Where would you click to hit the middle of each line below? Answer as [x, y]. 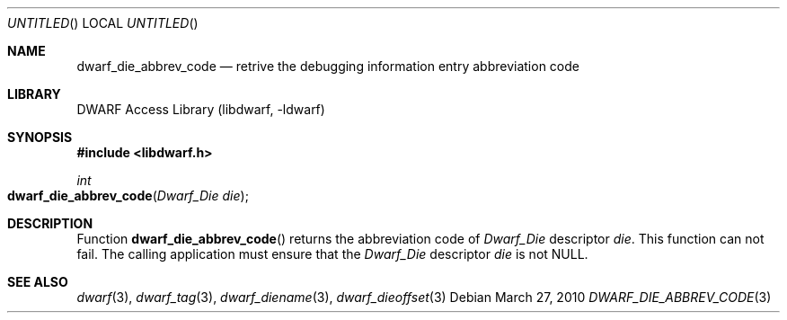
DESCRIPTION [50, 223]
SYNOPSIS [40, 137]
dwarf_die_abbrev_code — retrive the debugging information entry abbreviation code [328, 66]
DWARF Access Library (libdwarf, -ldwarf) [201, 109]
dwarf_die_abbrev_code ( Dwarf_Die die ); [128, 196]
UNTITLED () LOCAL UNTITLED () [103, 23]
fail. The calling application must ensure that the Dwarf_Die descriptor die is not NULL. [332, 254]
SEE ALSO [38, 282]
